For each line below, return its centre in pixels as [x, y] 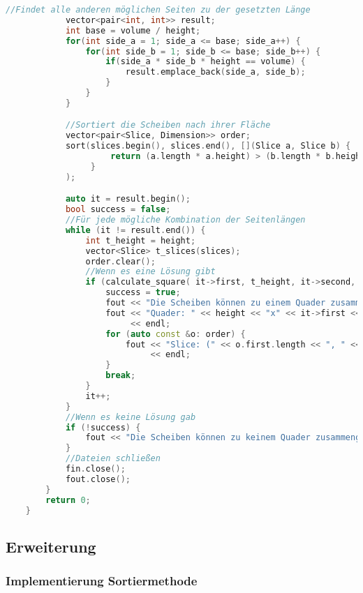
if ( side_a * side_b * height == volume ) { [206, 62]
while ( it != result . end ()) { [135, 230]
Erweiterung [51, 546]
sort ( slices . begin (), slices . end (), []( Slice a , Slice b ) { [208, 146]
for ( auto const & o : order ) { [176, 334]
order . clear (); [120, 261]
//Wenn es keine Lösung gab [131, 417]
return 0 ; [68, 500]
